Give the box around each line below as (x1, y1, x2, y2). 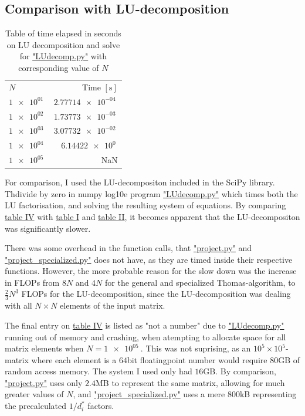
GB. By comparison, (203, 365, 277, 377)
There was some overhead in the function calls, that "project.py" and (5, 242, 252, 254)
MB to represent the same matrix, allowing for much (95, 376, 285, 388)
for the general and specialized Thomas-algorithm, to (105, 276, 296, 288)
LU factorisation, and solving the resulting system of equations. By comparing (5, 199, 286, 211)
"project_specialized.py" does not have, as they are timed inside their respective (5, 253, 293, 265)
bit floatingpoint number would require (127, 353, 267, 366)
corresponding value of (18, 61, 99, 73)
